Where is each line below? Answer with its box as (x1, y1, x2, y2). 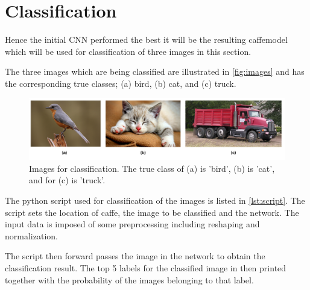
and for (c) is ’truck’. (29, 174, 106, 186)
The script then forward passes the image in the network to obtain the (5, 250, 265, 262)
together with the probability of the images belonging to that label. (5, 273, 254, 286)
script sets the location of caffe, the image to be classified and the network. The (5, 206, 299, 218)
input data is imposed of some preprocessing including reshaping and (5, 218, 260, 230)
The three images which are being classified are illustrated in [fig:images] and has (5, 65, 305, 78)
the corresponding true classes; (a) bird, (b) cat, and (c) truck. (5, 77, 236, 89)
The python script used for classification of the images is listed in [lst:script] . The (5, 194, 305, 206)
